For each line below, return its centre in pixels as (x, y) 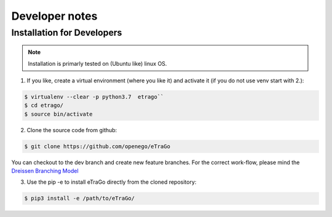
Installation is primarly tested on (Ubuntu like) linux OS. (97, 63)
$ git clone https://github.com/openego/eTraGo (97, 146)
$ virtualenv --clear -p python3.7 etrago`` (94, 97)
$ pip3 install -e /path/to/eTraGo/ (80, 199)
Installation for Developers (67, 33)
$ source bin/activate (58, 114)
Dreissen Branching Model (45, 171)
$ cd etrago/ (44, 105)
